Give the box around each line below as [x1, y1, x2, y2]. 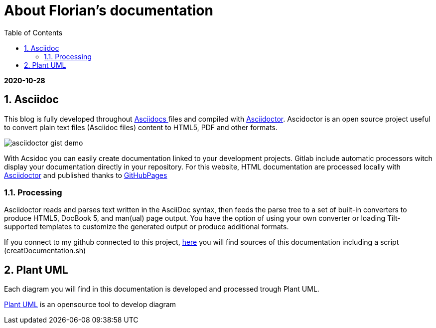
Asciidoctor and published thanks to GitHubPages [4, 170, 167, 179]
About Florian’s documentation [4, 2, 213, 19]
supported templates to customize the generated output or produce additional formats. [4, 222, 289, 231]
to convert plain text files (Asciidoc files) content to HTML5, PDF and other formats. [4, 123, 278, 132]
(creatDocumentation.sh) [4, 246, 86, 255]
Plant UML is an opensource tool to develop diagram [4, 300, 176, 309]
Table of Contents [4, 28, 63, 37]
